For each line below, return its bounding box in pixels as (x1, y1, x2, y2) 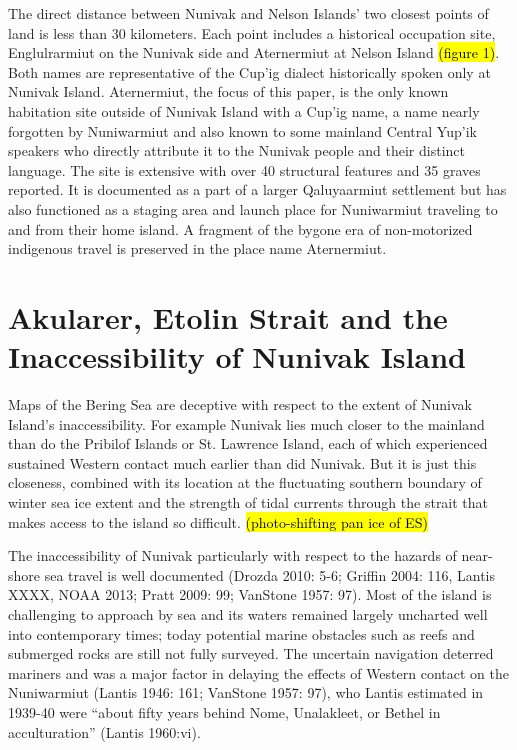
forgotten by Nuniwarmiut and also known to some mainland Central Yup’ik (8, 120, 477, 141)
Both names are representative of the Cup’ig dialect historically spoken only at (8, 61, 491, 82)
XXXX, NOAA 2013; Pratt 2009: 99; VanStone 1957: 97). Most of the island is (8, 584, 492, 605)
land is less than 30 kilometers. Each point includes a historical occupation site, (8, 22, 496, 43)
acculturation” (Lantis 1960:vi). (8, 721, 201, 742)
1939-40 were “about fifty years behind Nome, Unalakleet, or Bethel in (8, 701, 441, 722)
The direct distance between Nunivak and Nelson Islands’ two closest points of (8, 3, 489, 23)
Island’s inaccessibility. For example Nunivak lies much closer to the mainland (8, 413, 485, 434)
